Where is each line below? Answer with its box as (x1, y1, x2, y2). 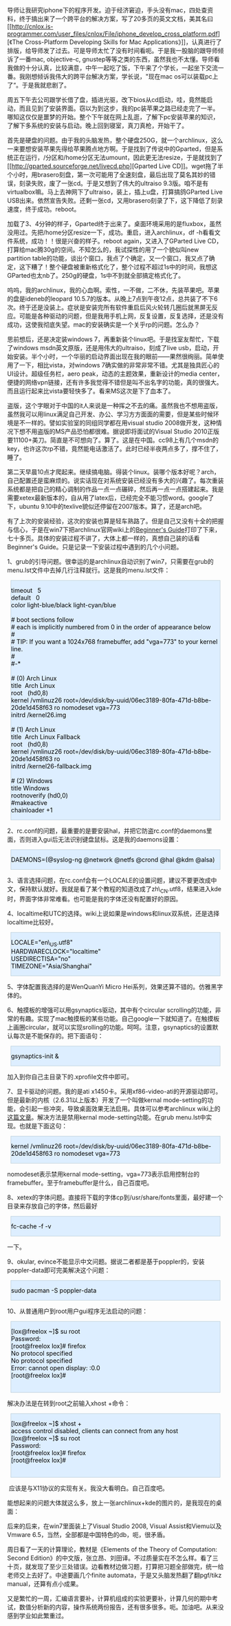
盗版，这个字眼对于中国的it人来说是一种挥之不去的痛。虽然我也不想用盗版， (7, 402, 221, 409)
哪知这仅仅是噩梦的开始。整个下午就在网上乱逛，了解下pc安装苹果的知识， (7, 113, 219, 121)
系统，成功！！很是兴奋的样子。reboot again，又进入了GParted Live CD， (12, 237, 223, 245)
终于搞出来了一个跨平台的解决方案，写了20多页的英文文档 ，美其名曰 (19, 14, 214, 23)
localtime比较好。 (7, 917, 57, 926)
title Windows (11, 784, 50, 792)
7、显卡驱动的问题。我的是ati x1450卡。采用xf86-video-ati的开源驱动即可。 (7, 1087, 222, 1095)
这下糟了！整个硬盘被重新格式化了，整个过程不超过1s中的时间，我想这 (19, 263, 218, 271)
